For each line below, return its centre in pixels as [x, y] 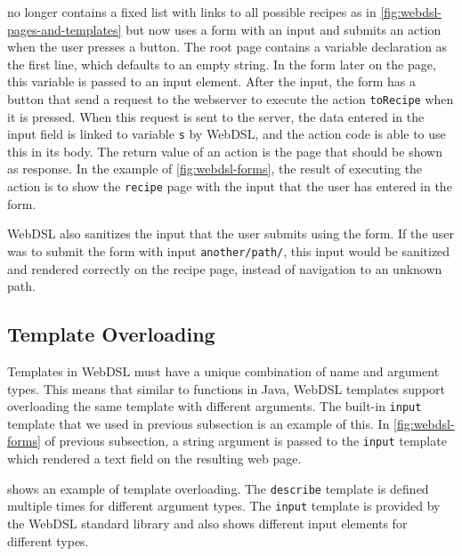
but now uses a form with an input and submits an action [284, 29]
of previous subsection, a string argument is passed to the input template [246, 441]
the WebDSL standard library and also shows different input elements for [207, 523]
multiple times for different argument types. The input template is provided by [224, 506]
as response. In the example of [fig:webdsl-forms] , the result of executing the [215, 169]
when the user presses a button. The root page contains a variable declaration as [227, 47]
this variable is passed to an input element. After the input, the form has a [212, 81]
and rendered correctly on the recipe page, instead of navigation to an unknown [225, 268]
